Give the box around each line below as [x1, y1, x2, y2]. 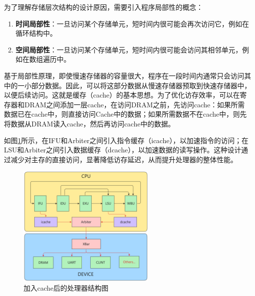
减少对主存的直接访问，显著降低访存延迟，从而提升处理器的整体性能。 [10, 154, 237, 164]
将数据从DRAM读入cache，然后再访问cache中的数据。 [4, 118, 175, 128]
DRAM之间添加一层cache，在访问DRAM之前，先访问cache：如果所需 [24, 99, 245, 109]
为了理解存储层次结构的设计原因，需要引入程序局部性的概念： [4, 2, 203, 12]
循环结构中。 [15, 28, 57, 38]
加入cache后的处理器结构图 [24, 283, 109, 293]
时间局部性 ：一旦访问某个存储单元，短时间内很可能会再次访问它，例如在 [15, 18, 249, 28]
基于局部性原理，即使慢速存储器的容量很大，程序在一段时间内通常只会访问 [4, 70, 244, 80]
